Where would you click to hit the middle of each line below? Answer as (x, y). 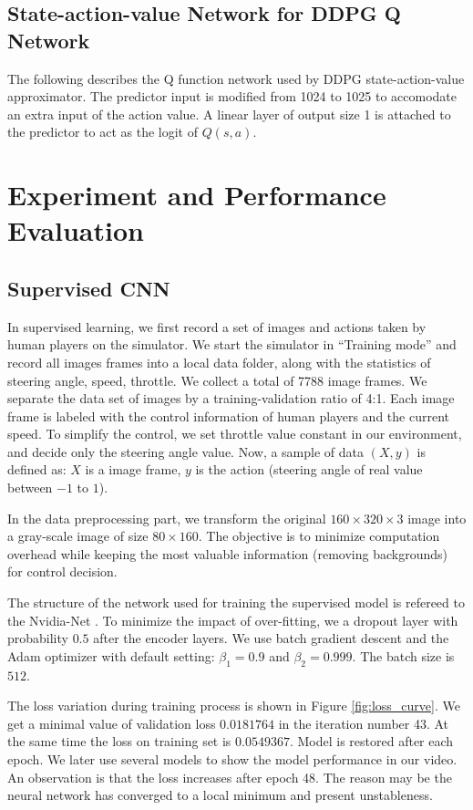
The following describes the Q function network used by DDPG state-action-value (236, 78)
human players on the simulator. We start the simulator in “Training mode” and (232, 344)
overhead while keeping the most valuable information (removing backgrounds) (227, 553)
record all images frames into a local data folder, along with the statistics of (219, 362)
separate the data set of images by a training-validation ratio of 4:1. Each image (231, 398)
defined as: (37, 469)
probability (38, 638)
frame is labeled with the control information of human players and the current (228, 415)
